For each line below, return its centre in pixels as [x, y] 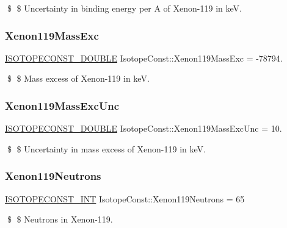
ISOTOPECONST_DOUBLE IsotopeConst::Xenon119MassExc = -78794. [144, 58]
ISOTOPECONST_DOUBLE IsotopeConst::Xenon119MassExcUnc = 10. [143, 128]
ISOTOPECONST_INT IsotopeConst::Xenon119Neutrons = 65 [125, 198]
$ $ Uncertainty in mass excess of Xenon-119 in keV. [106, 148]
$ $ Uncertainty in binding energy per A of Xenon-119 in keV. [124, 8]
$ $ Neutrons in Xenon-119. [60, 219]
